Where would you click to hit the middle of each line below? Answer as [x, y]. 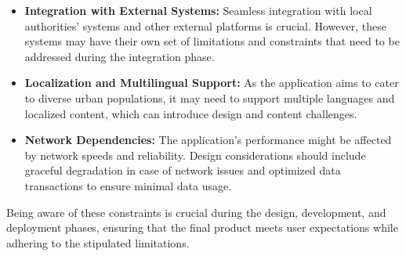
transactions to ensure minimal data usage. [128, 185]
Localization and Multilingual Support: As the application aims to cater [212, 83]
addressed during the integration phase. [120, 56]
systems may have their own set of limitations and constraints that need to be [212, 41]
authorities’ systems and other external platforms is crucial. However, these [205, 25]
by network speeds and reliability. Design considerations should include [195, 155]
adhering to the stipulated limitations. [98, 242]
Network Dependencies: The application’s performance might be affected [208, 140]
